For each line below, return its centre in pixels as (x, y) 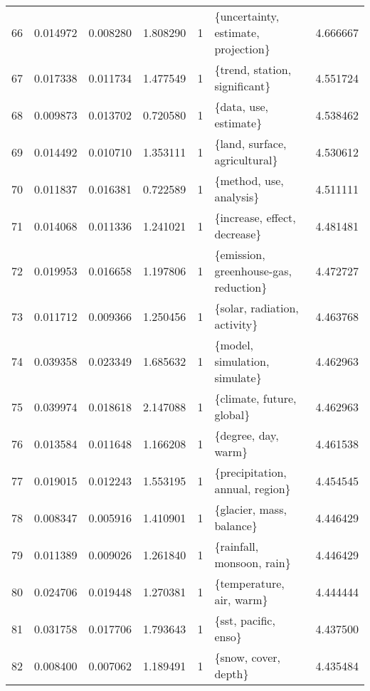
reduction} (241, 287)
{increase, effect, (255, 217)
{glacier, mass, (250, 509)
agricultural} (246, 160)
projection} (242, 49)
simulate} (238, 378)
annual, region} (253, 489)
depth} (232, 674)
